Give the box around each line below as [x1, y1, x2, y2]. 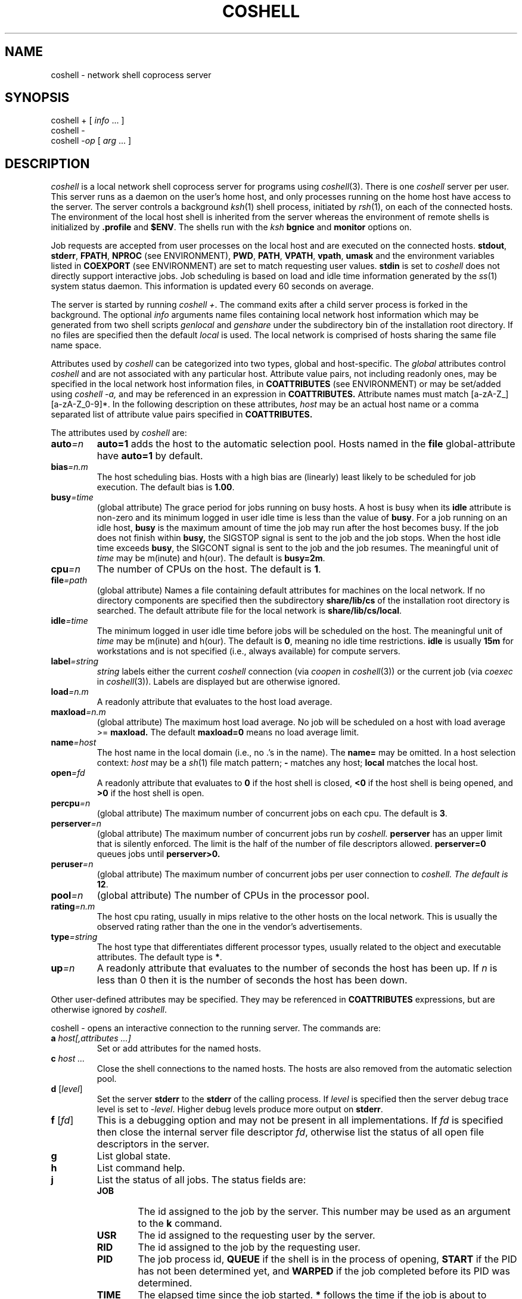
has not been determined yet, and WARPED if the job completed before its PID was [138, 1265, 510, 1278]
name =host [51, 737, 97, 748]
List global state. [97, 1150, 171, 1162]
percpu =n [51, 798, 91, 809]
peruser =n [51, 859, 94, 870]
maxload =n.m [51, 707, 106, 717]
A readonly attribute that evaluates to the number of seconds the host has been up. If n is [97, 962, 498, 975]
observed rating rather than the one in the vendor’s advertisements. [97, 921, 362, 932]
